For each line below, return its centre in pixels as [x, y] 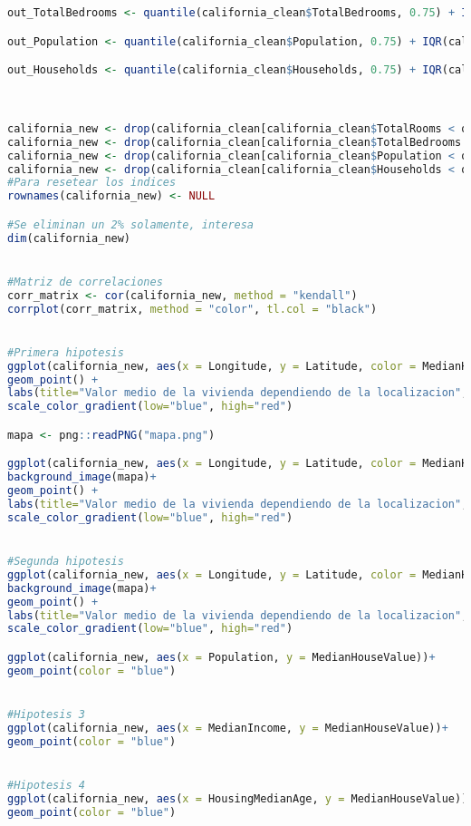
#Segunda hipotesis [66, 562]
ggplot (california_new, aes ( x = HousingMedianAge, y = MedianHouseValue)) [238, 798]
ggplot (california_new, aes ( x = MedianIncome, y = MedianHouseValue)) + [228, 728]
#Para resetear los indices [92, 183]
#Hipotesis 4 [46, 785]
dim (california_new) [69, 238]
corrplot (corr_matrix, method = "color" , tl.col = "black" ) [192, 309]
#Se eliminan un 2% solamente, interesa [131, 224]
